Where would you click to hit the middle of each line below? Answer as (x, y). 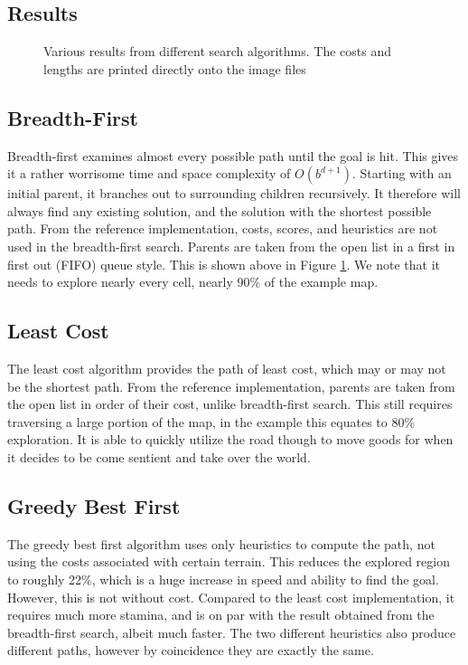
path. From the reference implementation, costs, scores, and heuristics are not (223, 228)
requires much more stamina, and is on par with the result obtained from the (221, 615)
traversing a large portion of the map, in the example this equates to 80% (211, 421)
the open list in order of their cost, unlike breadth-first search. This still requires (230, 404)
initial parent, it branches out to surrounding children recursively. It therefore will (234, 193)
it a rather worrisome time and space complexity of (149, 173)
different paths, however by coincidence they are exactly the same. (191, 650)
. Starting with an (402, 173)
